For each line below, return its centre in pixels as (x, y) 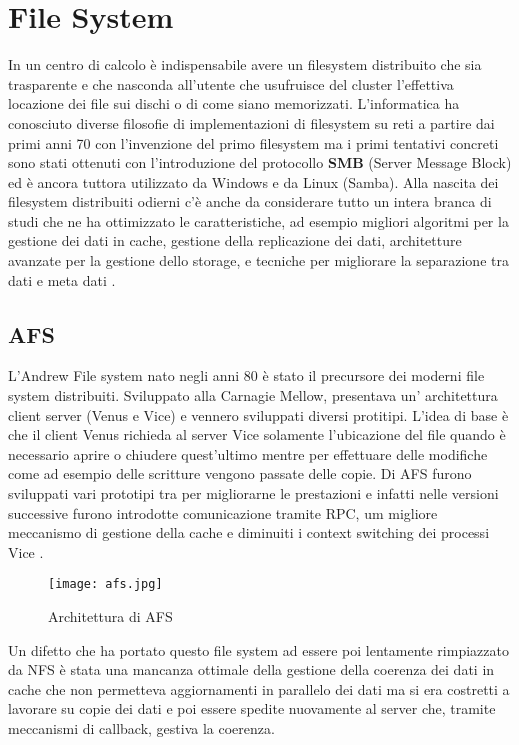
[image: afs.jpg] (105, 584)
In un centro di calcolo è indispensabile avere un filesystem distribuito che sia (245, 64)
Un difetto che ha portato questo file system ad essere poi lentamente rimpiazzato (258, 649)
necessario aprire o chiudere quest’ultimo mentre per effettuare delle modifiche (248, 453)
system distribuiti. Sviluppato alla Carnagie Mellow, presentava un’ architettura (253, 395)
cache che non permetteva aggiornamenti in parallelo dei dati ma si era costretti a (259, 688)
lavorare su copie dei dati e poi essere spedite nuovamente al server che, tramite (252, 708)
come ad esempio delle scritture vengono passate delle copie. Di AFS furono (240, 473)
